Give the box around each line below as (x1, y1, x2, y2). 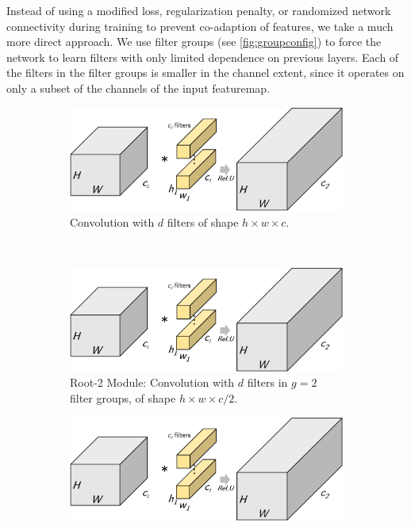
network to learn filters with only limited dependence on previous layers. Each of (6, 48, 399, 65)
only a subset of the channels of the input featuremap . (6, 79, 271, 96)
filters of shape (167, 213, 239, 230)
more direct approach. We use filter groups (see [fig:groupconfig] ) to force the (6, 33, 382, 50)
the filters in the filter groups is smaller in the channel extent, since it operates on (6, 64, 405, 81)
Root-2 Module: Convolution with (70, 374, 235, 391)
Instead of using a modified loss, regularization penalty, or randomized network (6, 2, 391, 18)
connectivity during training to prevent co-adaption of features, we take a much (6, 17, 394, 34)
